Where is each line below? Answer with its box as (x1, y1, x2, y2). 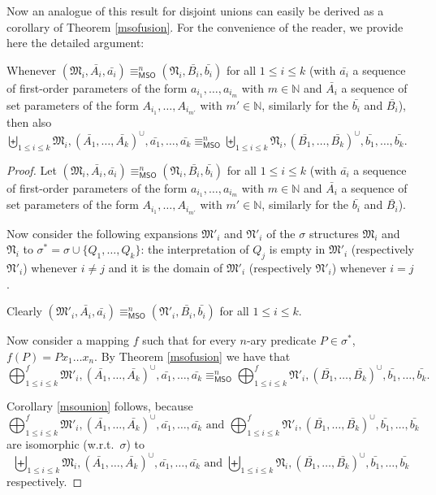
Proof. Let (6, 161, 57, 178)
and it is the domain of (108, 258, 223, 276)
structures (309, 224, 359, 241)
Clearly (6, 302, 42, 319)
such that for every (142, 332, 236, 349)
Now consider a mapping (6, 332, 130, 349)
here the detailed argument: (6, 34, 145, 51)
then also (6, 113, 52, 130)
